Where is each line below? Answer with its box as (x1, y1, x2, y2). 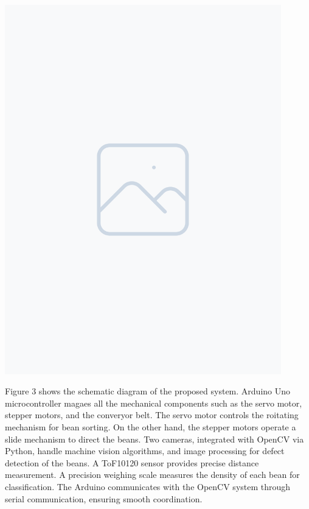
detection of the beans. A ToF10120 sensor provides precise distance (5, 456, 259, 469)
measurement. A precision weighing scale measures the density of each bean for (5, 468, 300, 481)
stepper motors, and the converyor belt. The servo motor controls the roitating (5, 408, 299, 421)
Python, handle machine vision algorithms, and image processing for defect (5, 444, 285, 457)
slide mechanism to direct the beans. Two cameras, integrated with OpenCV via (5, 432, 304, 445)
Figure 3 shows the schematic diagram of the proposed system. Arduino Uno (5, 385, 291, 397)
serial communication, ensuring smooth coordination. (5, 492, 203, 505)
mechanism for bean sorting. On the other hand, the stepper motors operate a (5, 420, 296, 433)
